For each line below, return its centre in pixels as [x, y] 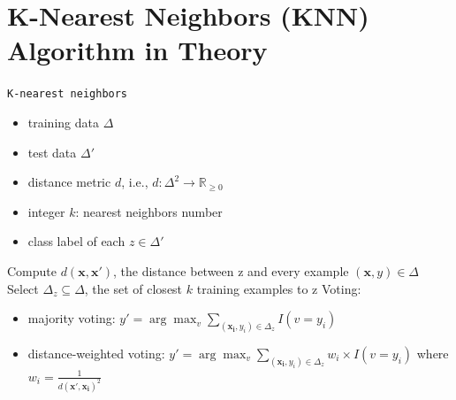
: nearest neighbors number [149, 211]
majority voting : [72, 318]
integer [46, 211]
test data [52, 152]
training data [63, 122]
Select [23, 288]
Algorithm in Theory [137, 50]
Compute [32, 270]
